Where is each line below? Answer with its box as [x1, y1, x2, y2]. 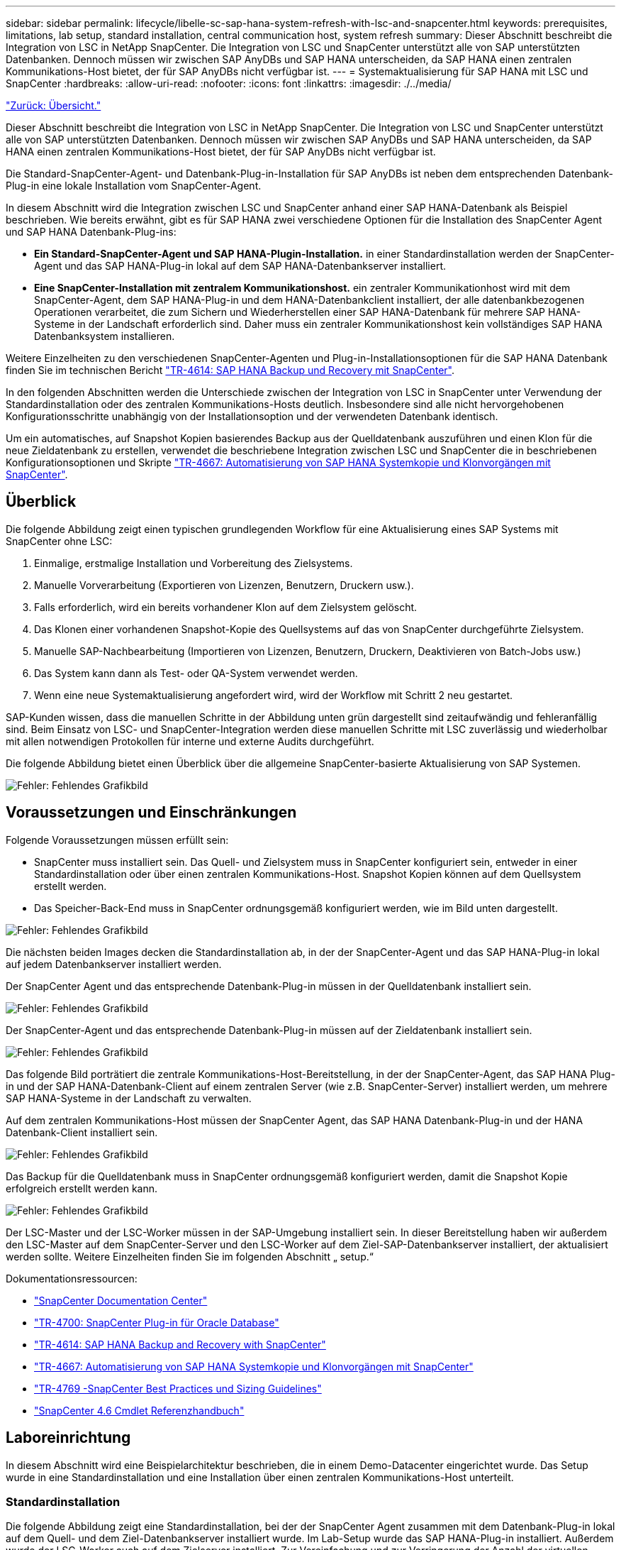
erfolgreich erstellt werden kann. [6, 1182, 157, 1194]
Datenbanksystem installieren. [34, 330, 175, 342]
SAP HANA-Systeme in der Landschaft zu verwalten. [6, 1092, 252, 1104]
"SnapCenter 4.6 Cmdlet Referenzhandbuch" [34, 1404, 245, 1417]
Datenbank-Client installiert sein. [6, 1126, 158, 1138]
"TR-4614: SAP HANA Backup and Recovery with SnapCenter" [34, 1338, 326, 1351]
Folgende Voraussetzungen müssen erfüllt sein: [6, 833, 229, 846]
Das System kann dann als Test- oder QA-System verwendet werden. [34, 666, 358, 679]
